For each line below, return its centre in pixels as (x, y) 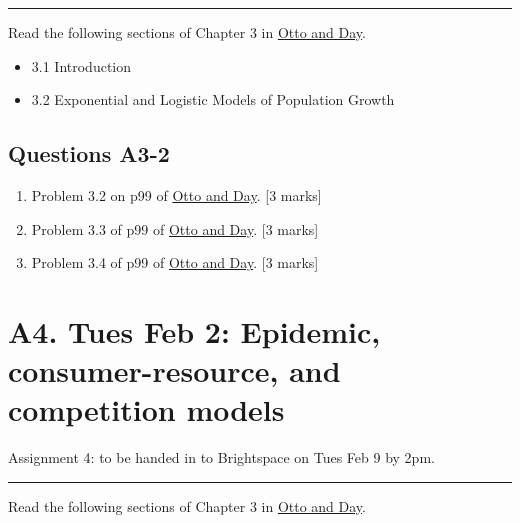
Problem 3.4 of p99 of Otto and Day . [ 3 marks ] (175, 262)
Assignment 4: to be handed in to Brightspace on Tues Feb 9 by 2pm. (221, 457)
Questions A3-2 (89, 153)
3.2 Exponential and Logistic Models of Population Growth (213, 99)
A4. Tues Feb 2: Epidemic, (194, 330)
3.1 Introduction (81, 65)
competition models (146, 409)
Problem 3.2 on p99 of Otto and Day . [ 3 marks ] (176, 194)
